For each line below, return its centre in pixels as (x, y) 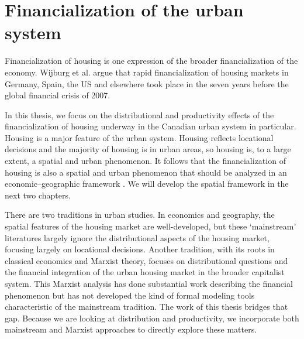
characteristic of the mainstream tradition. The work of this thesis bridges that (146, 307)
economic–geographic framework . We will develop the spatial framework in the (147, 184)
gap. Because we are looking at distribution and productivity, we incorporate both (152, 318)
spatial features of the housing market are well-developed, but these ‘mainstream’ (151, 226)
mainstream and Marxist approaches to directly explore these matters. (131, 329)
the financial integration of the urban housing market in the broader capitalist (145, 272)
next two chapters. (38, 195)
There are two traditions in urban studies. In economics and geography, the (140, 215)
